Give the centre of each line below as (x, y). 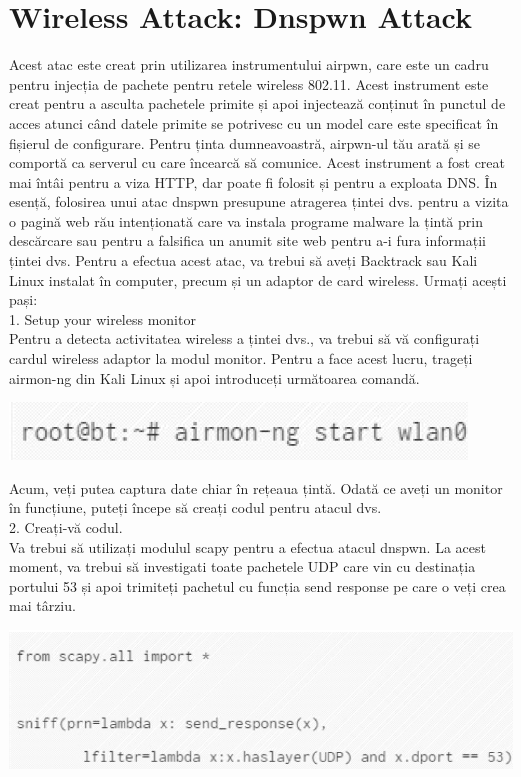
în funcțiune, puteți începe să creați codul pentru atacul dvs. (195, 507)
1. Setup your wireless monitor (102, 318)
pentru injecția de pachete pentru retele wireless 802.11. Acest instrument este (249, 83)
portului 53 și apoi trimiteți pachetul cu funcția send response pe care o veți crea (257, 585)
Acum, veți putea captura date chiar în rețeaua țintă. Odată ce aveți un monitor (256, 487)
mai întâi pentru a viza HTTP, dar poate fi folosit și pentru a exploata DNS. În (253, 181)
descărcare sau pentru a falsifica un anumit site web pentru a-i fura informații (247, 240)
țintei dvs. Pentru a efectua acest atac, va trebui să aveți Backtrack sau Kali (243, 260)
